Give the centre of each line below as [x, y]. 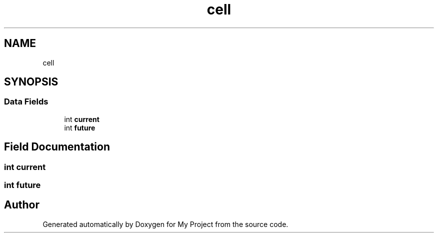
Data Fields [26, 102]
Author [22, 205]
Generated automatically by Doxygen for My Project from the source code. [165, 224]
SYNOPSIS [31, 82]
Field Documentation [57, 147]
